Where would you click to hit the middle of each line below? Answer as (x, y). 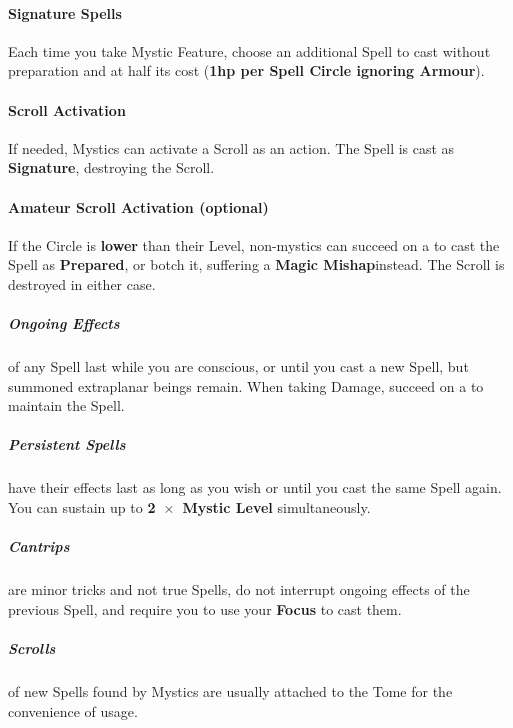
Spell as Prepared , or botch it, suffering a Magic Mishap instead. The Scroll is (256, 264)
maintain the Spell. (66, 405)
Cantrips (39, 546)
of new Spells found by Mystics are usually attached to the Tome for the (230, 690)
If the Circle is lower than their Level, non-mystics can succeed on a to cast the (254, 244)
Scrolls (32, 647)
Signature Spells (65, 12)
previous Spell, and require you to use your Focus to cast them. (205, 608)
